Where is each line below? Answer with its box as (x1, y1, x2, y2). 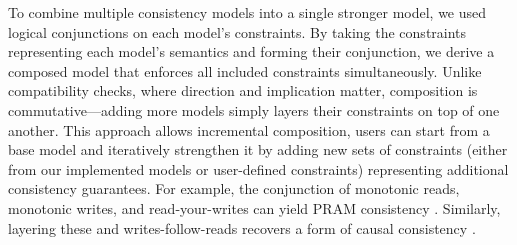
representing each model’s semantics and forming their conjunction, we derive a (8, 41, 495, 62)
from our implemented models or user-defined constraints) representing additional (8, 158, 509, 179)
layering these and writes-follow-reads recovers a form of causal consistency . (8, 217, 476, 238)
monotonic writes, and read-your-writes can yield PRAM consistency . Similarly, (8, 197, 501, 218)
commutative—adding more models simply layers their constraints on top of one (8, 99, 500, 120)
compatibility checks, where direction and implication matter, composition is (8, 80, 478, 101)
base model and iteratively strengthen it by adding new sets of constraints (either (8, 139, 508, 160)
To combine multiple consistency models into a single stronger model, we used (8, 2, 487, 22)
